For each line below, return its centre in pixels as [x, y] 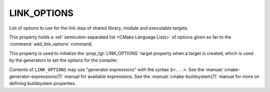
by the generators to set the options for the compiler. [64, 60]
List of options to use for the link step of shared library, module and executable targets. [99, 28]
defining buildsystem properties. [43, 83]
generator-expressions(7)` [36, 76]
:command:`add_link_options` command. [51, 44]
